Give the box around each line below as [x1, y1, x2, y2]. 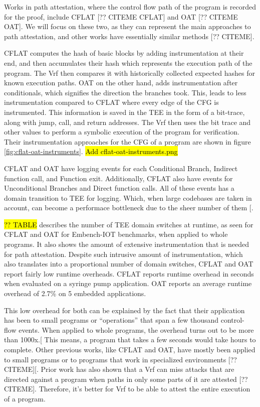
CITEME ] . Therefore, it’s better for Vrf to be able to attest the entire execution [4, 383, 250, 394]
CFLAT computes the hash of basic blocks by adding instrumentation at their [4, 48, 244, 58]
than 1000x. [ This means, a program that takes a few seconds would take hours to [4, 334, 256, 345]
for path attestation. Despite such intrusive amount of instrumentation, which [4, 248, 243, 259]
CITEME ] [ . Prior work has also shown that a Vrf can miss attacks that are [4, 364, 234, 374]
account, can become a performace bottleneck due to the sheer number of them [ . [4, 202, 253, 213]
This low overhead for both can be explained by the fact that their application [4, 305, 245, 315]
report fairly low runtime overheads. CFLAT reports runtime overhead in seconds [4, 268, 254, 279]
